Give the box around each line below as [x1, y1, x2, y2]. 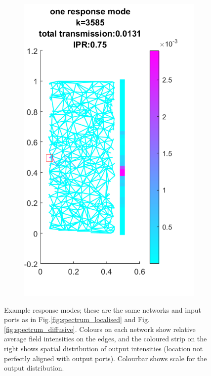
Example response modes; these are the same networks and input [4, 304, 201, 315]
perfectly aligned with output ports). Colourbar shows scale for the [4, 353, 207, 363]
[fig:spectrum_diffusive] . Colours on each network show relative [4, 324, 196, 334]
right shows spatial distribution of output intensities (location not [4, 343, 203, 353]
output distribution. [4, 363, 64, 373]
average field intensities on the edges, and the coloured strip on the [4, 333, 207, 344]
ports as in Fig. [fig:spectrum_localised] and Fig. [4, 314, 150, 325]
